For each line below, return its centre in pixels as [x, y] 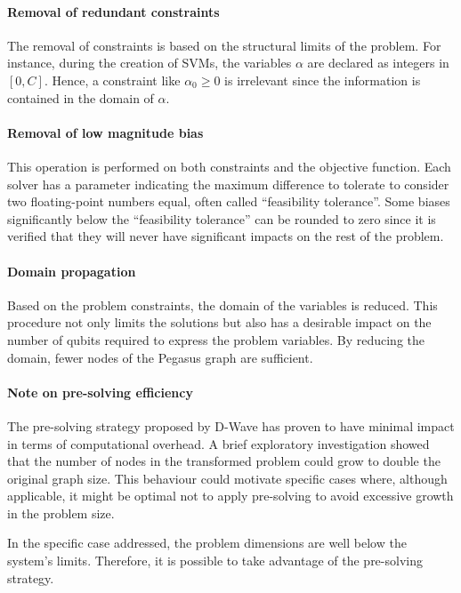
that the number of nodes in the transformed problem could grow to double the [224, 461]
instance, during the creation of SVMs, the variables [150, 63]
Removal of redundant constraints [113, 11]
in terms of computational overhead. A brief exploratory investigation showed [218, 443]
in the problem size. [61, 513]
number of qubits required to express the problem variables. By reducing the [216, 339]
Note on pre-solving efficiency [100, 392]
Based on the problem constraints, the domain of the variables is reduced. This [222, 305]
